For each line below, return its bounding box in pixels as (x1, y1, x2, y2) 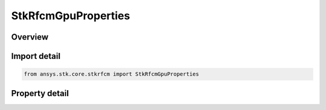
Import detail (11, 51, 60, 61)
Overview (11, 32, 49, 42)
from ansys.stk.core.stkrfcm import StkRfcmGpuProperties (24, 71, 199, 78)
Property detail (11, 88, 69, 99)
